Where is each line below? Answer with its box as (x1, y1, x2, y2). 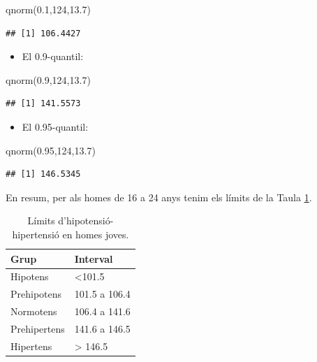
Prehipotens (10, 287, 62, 301)
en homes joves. (62, 226, 129, 241)
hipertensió (12, 226, 59, 241)
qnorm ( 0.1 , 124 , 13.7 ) (6, 2, 91, 16)
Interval (74, 251, 113, 266)
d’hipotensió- (58, 213, 114, 228)
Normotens (10, 304, 57, 319)
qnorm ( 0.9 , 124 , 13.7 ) (6, 72, 91, 87)
